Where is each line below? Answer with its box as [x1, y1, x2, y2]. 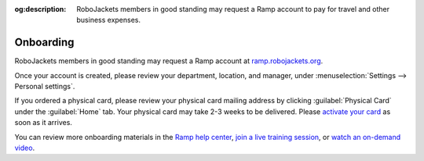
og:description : [14, 5, 67, 13]
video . [14, 143, 35, 152]
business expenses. [76, 16, 141, 25]
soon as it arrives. [14, 118, 72, 127]
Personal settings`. [14, 82, 75, 91]
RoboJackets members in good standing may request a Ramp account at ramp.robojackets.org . [14, 56, 323, 66]
